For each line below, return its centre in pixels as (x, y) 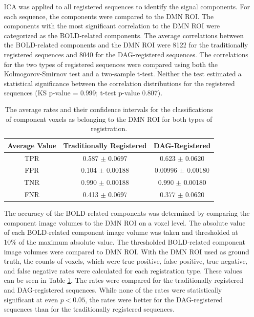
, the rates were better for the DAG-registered (154, 299)
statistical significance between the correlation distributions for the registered (119, 83)
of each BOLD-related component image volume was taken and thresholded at (121, 232)
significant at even (31, 299)
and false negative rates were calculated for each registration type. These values (123, 270)
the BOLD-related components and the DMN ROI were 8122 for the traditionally (126, 45)
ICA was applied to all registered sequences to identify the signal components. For (127, 6)
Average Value (32, 145)
